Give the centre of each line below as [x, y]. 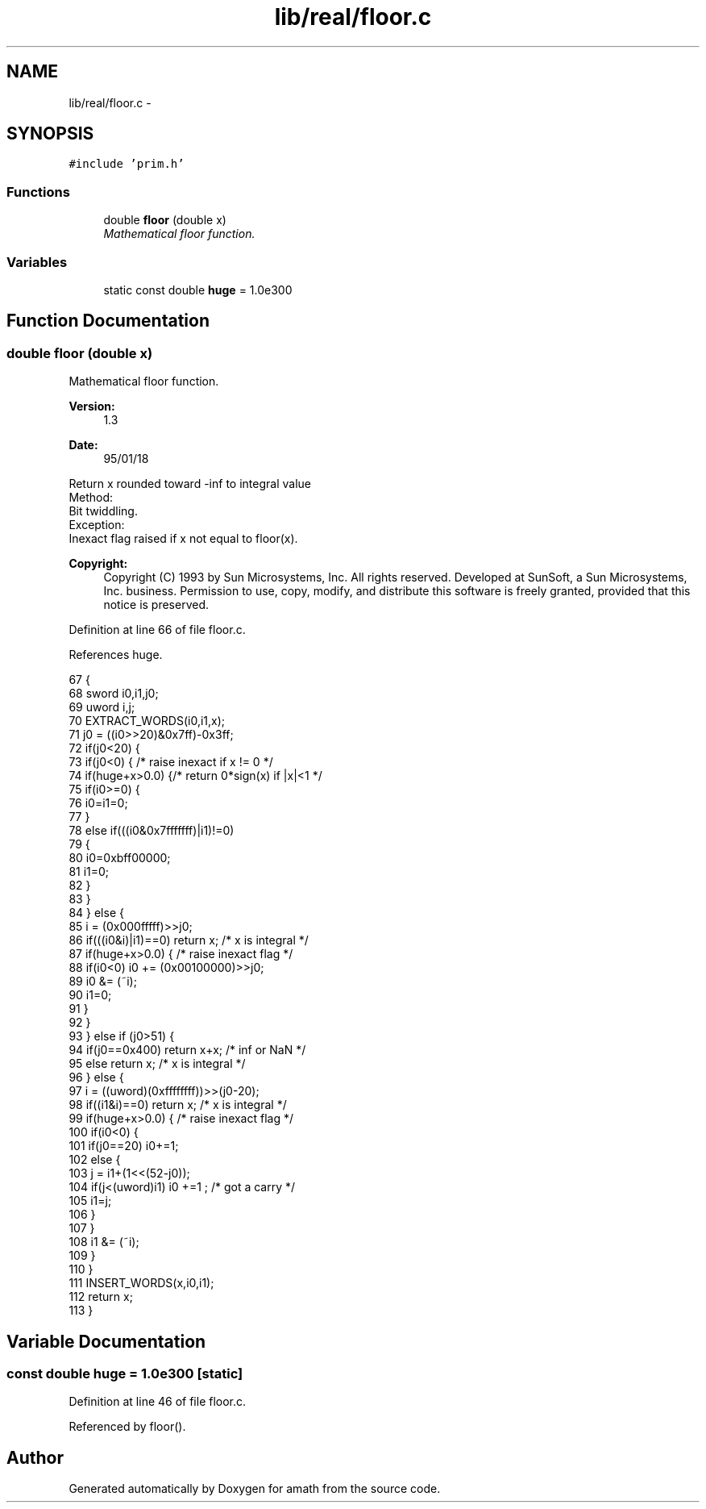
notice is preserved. [156, 605]
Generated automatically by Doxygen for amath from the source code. [255, 1489]
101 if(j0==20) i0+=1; [124, 1146]
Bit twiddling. [103, 511]
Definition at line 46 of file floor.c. [158, 1402]
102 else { [95, 1160]
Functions [38, 192]
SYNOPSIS [50, 134]
